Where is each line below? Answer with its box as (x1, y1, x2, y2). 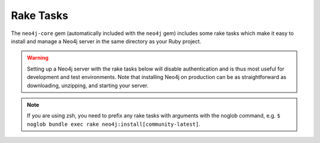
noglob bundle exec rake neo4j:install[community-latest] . (27, 120, 201, 128)
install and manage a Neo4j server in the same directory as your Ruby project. (11, 37, 201, 45)
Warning (27, 54, 49, 62)
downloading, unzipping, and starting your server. (27, 82, 149, 89)
